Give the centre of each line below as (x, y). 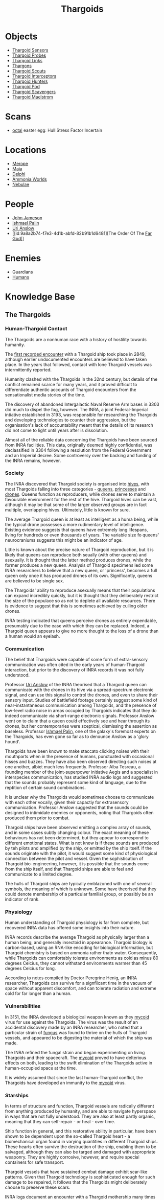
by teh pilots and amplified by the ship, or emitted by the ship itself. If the (79, 848)
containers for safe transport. (35, 1162)
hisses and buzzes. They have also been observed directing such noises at (81, 762)
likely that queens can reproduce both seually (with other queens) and (76, 554)
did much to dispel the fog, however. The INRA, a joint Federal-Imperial (77, 409)
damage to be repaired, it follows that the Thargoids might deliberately (76, 1182)
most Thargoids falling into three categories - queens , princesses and (75, 489)
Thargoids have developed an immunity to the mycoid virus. (65, 1083)
